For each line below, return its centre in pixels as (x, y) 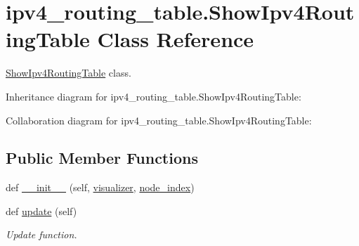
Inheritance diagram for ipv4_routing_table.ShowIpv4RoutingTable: (154, 96)
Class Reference (176, 39)
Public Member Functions (102, 158)
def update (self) (41, 211)
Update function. (41, 234)
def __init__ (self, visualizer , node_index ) (100, 187)
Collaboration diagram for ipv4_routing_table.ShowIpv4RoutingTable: (159, 120)
